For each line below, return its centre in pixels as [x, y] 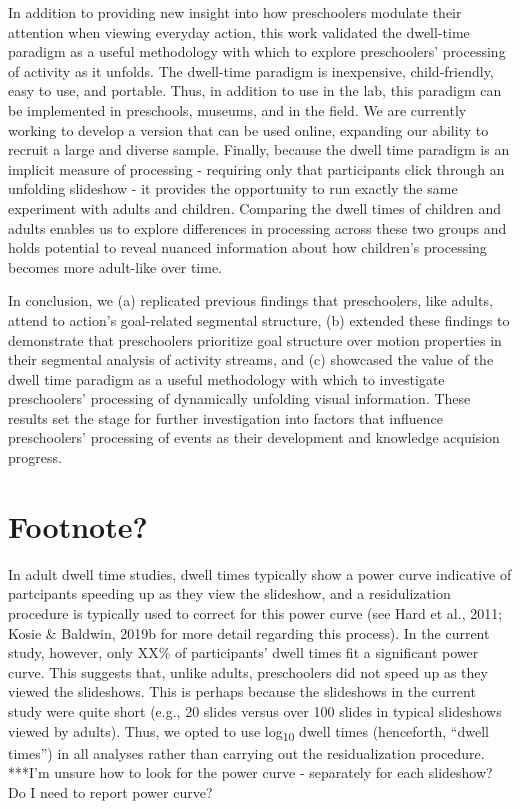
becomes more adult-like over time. [115, 266]
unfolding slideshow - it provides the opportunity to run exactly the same [233, 188]
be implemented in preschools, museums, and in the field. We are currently [237, 109]
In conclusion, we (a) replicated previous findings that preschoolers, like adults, [250, 300]
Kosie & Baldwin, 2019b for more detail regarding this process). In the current [249, 632]
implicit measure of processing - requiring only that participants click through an [256, 168]
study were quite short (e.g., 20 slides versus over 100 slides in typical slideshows [255, 710]
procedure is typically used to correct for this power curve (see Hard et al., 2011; [255, 612]
